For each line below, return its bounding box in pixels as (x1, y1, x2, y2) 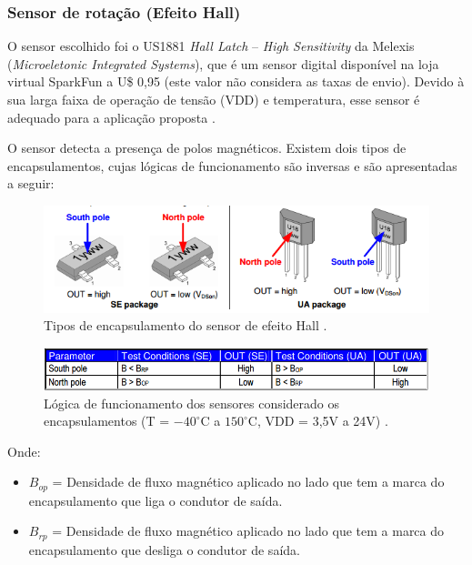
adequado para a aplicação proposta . (7, 107, 216, 126)
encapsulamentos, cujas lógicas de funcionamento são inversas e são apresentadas (7, 156, 457, 175)
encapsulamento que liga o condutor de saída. (28, 490, 283, 510)
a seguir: (7, 174, 55, 193)
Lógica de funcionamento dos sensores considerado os (44, 393, 340, 412)
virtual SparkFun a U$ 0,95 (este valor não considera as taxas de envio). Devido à (7, 72, 465, 91)
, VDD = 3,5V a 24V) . (256, 411, 388, 430)
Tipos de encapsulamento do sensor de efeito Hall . (44, 316, 327, 335)
